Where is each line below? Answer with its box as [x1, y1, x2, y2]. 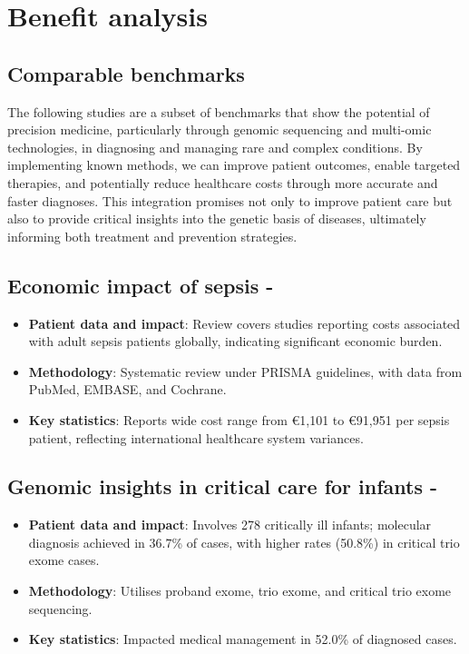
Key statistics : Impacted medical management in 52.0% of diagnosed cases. [28, 629, 457, 649]
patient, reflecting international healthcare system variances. [28, 428, 364, 447]
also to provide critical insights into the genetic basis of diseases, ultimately [7, 209, 426, 228]
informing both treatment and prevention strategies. [7, 226, 298, 245]
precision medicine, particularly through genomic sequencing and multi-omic [7, 120, 432, 139]
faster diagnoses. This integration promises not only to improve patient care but [7, 191, 453, 210]
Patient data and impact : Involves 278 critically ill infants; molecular [28, 515, 432, 534]
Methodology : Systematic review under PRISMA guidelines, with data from [28, 362, 463, 381]
